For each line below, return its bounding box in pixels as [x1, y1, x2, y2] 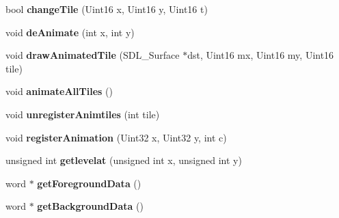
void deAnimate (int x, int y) [5, 25, 135, 39]
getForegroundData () [37, 176, 141, 190]
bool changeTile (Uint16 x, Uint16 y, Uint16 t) [5, 2, 208, 16]
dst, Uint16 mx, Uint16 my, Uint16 [187, 48, 334, 62]
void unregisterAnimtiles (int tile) [5, 107, 160, 121]
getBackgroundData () [37, 199, 144, 213]
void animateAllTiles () [5, 84, 113, 98]
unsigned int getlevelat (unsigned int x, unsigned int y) [5, 153, 242, 167]
